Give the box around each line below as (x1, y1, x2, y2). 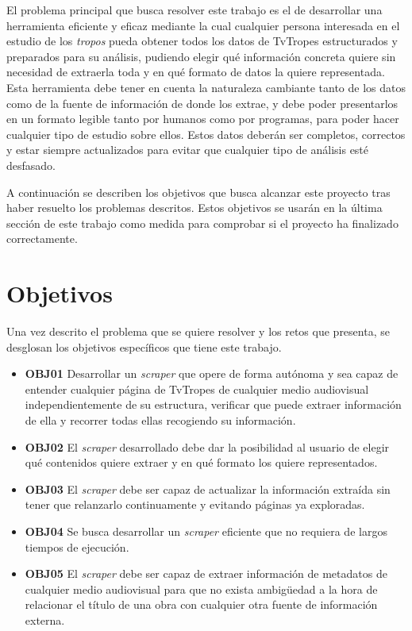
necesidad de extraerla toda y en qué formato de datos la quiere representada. (6, 63, 385, 80)
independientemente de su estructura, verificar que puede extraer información (25, 396, 402, 413)
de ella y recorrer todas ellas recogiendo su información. (25, 412, 296, 428)
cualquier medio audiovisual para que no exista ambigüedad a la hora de (25, 580, 378, 597)
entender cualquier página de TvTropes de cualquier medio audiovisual (25, 380, 369, 397)
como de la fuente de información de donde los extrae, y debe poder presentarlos (6, 94, 399, 111)
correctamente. (6, 230, 78, 247)
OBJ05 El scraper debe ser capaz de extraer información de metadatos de (25, 565, 387, 582)
